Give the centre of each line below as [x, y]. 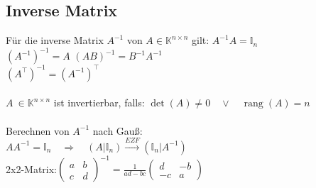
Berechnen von [38, 130]
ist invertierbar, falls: [99, 103]
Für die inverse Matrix [55, 40]
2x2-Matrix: [32, 168]
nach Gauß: [118, 130]
